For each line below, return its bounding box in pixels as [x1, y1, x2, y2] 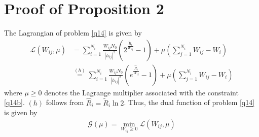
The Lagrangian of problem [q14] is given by [4, 27, 142, 38]
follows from [46, 97, 84, 108]
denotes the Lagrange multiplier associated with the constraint [44, 87, 239, 97]
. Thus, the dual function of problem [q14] [124, 97, 255, 108]
